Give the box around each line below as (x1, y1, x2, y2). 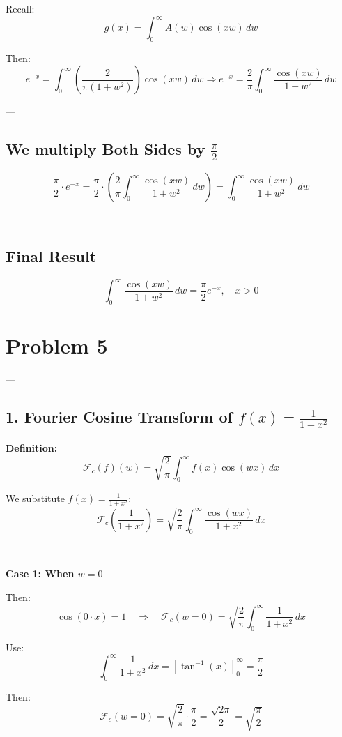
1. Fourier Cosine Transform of (6, 406, 233, 427)
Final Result (6, 245, 97, 267)
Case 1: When (6, 566, 75, 581)
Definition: (6, 440, 58, 455)
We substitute (6, 491, 65, 505)
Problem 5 (6, 331, 108, 360)
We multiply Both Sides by (6, 138, 205, 160)
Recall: (6, 1, 35, 15)
